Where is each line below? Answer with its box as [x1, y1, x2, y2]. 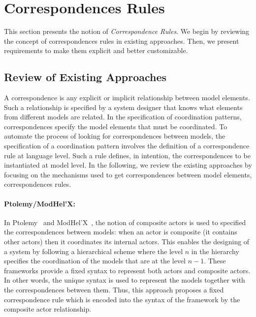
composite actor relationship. [4, 304, 92, 314]
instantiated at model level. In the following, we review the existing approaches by [4, 160, 252, 170]
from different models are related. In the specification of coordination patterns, [4, 112, 242, 122]
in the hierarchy [191, 246, 239, 256]
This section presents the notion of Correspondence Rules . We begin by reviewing [4, 26, 250, 36]
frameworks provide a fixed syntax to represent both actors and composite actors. [4, 265, 251, 275]
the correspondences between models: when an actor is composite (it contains [4, 227, 237, 237]
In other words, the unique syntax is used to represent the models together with [4, 275, 245, 285]
